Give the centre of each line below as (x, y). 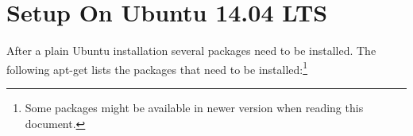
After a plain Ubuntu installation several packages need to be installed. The (191, 51)
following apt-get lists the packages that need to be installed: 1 (157, 68)
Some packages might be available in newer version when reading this (194, 107)
